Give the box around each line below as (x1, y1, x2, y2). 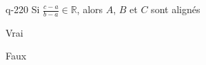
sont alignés (151, 2, 200, 16)
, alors (76, 2, 103, 16)
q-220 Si (6, 2, 40, 16)
